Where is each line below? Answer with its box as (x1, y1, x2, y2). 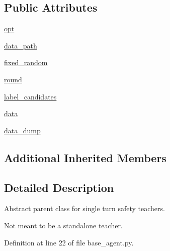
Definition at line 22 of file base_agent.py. (4, 237, 134, 247)
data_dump (4, 125, 41, 135)
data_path (4, 40, 37, 51)
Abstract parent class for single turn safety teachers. (4, 203, 165, 214)
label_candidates (4, 91, 57, 102)
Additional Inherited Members (4, 149, 166, 165)
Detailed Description (4, 179, 114, 195)
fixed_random (4, 57, 48, 68)
